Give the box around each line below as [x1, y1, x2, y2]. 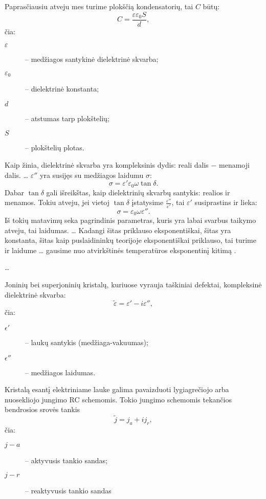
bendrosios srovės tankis [5, 404, 80, 415]
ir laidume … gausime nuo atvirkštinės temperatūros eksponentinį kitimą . [5, 244, 236, 255]
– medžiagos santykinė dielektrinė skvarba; [25, 54, 159, 64]
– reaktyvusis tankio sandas [25, 485, 112, 496]
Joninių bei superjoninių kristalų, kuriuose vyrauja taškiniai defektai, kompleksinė [5, 279, 262, 290]
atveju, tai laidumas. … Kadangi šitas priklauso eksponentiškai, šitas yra [5, 224, 231, 235]
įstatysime [131, 197, 164, 208]
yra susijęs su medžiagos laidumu [40, 169, 144, 180]
